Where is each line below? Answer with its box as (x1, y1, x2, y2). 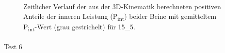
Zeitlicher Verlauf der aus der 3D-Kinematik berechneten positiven (23, 1, 221, 11)
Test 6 (4, 41, 22, 52)
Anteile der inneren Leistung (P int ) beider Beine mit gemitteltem (23, 11, 217, 22)
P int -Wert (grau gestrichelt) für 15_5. (23, 21, 136, 33)
